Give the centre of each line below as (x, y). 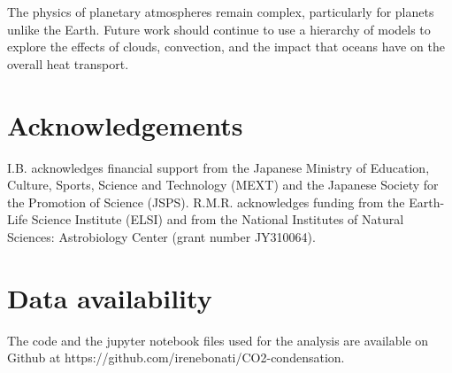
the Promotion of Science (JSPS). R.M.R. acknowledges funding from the (206, 202)
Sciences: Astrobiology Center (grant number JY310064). (161, 236)
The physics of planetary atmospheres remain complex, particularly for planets (221, 12)
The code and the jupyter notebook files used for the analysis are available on (218, 340)
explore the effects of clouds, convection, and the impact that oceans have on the (226, 47)
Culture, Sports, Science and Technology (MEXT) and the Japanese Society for (223, 185)
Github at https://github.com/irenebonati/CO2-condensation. (176, 357)
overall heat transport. (68, 63)
